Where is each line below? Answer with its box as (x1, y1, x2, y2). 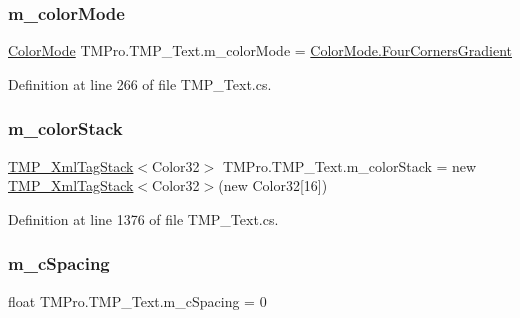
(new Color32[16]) (218, 175, 328, 196)
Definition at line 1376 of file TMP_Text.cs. (8, 208, 279, 229)
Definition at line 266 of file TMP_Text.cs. (8, 73, 272, 94)
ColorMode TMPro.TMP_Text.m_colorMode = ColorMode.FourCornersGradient (8, 40, 512, 61)
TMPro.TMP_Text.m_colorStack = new (222, 155, 477, 176)
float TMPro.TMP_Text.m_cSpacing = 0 (8, 290, 267, 311)
